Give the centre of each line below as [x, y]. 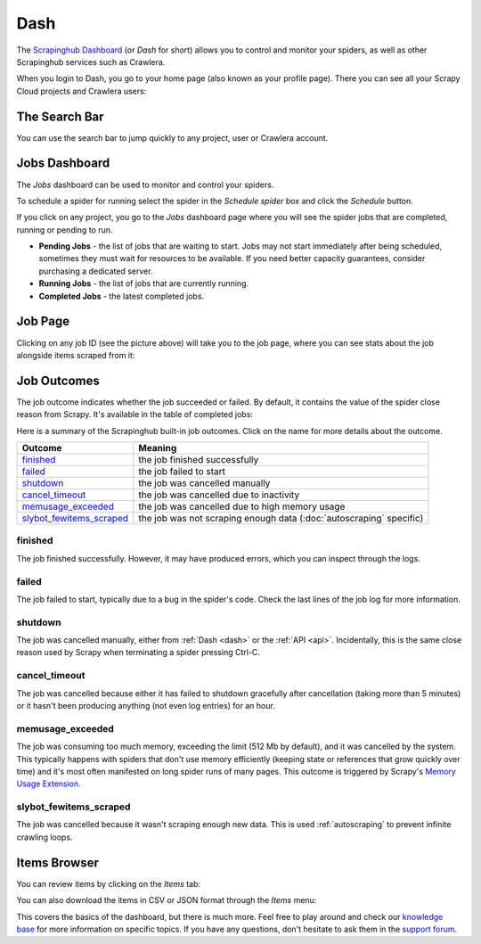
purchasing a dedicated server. [96, 271]
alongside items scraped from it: [76, 355]
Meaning [158, 448]
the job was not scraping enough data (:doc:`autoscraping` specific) [281, 519]
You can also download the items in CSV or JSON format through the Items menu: [167, 900]
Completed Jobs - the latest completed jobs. [122, 296]
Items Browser [58, 862]
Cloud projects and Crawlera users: [82, 91]
